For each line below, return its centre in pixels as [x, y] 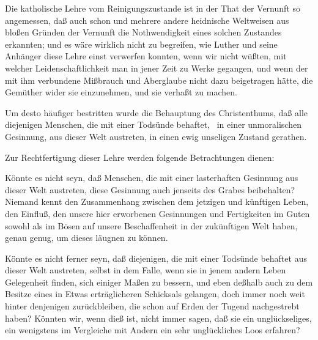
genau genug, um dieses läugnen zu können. [87, 238]
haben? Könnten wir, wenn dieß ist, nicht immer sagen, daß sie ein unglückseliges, [158, 318]
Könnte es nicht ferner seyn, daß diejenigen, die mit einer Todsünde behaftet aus [156, 258]
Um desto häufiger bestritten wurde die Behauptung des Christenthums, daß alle [157, 112]
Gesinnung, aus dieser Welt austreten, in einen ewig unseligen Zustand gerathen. [156, 136]
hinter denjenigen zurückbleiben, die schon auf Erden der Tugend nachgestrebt [152, 306]
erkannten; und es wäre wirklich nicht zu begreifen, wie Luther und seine [141, 44]
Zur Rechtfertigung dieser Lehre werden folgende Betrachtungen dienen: [140, 157]
